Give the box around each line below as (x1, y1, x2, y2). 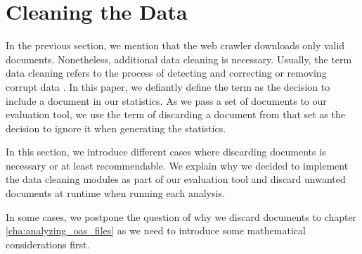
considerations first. (6, 236, 90, 251)
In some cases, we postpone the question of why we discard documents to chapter (6, 209, 357, 224)
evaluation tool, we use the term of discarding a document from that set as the (6, 107, 345, 122)
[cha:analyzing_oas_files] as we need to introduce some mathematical (6, 223, 306, 238)
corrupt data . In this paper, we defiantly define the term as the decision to (6, 79, 330, 94)
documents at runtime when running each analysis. (6, 186, 225, 201)
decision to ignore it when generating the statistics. (6, 120, 226, 135)
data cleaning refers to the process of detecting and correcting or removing (6, 65, 327, 80)
